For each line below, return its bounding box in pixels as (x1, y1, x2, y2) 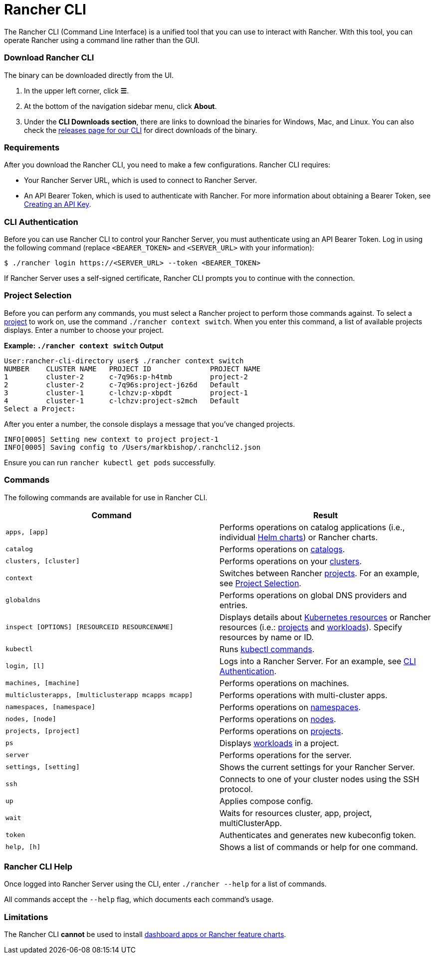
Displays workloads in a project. (219, 738, 339, 748)
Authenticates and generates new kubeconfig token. (219, 830, 416, 840)
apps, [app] (5, 528, 49, 536)
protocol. (219, 784, 253, 794)
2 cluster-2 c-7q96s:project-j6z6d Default (4, 380, 240, 389)
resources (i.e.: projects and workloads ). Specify (219, 622, 402, 632)
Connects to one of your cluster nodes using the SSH (219, 774, 420, 784)
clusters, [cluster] (5, 557, 80, 565)
